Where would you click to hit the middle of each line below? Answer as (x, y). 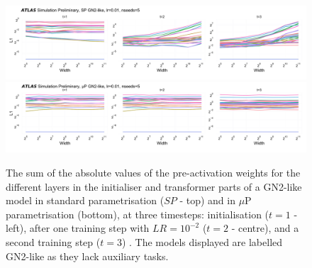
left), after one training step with (78, 228)
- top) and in (207, 200)
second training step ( (53, 242)
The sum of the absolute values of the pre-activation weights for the (153, 173)
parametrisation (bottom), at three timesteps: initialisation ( (138, 214)
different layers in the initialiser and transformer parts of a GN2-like (154, 186)
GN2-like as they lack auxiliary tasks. (87, 256)
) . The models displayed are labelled (202, 242)
